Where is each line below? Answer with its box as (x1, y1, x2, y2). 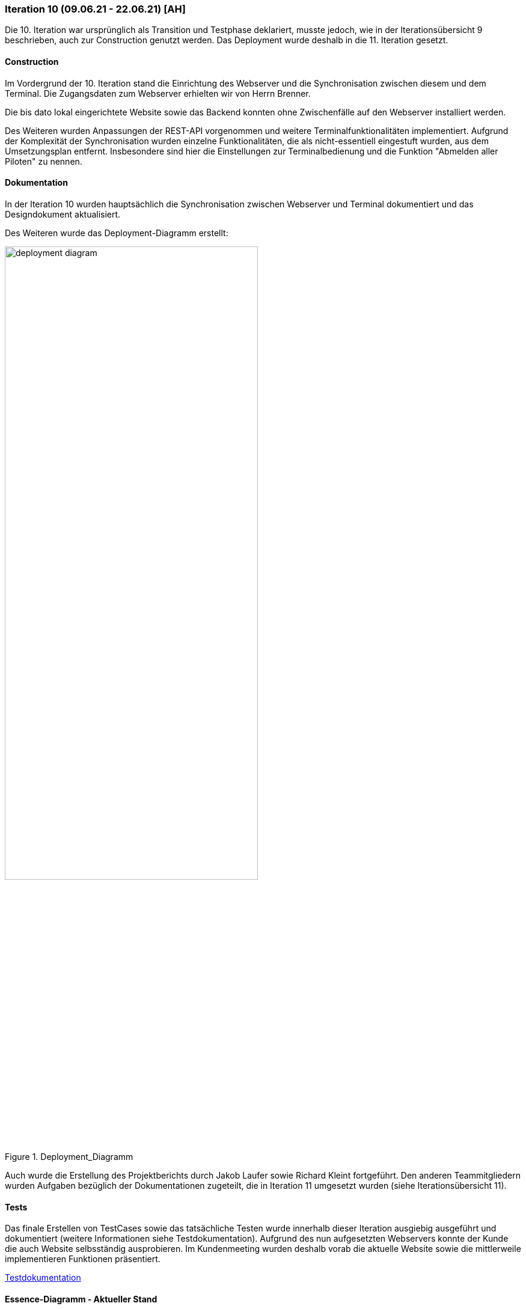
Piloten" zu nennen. (5, 156, 82, 166)
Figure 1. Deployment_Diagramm (5, 1152, 133, 1162)
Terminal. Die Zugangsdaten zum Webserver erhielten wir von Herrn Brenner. (5, 88, 311, 99)
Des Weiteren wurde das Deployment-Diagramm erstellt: (5, 227, 228, 238)
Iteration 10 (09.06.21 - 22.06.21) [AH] (5, 3, 186, 15)
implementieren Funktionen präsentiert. (5, 1254, 161, 1265)
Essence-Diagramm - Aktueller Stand (5, 1294, 157, 1305)
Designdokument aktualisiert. (5, 209, 121, 219)
